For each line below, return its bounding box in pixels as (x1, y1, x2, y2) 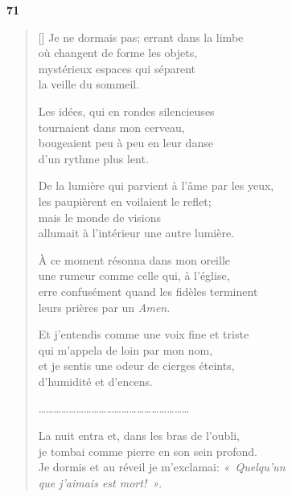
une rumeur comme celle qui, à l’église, (38, 267, 230, 284)
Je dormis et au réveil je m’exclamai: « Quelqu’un (38, 458, 286, 475)
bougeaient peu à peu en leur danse (38, 134, 213, 151)
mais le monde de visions (38, 208, 162, 225)
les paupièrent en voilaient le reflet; (38, 192, 212, 209)
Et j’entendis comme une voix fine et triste (38, 326, 249, 343)
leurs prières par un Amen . (38, 298, 171, 315)
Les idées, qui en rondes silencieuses (38, 102, 215, 119)
